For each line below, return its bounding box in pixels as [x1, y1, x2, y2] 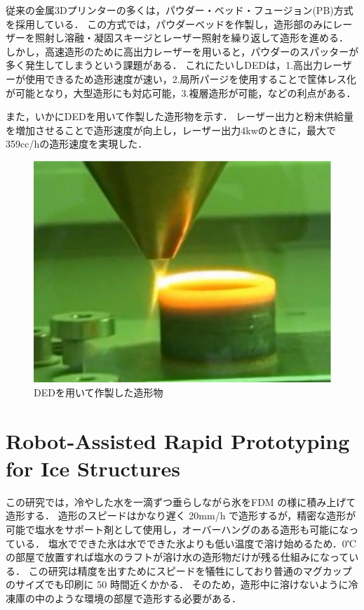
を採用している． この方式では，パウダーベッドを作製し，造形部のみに [6, 16, 333, 31]
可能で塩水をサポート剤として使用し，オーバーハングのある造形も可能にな [6, 521, 349, 536]
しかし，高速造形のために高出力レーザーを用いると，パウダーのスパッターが [6, 44, 359, 58]
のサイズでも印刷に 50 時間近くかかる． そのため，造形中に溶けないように [6, 577, 349, 592]
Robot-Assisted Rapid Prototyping [6, 426, 350, 455]
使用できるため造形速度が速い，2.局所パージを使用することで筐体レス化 [25, 71, 356, 86]
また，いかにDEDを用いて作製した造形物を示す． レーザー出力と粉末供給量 [6, 109, 354, 124]
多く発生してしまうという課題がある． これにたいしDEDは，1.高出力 [6, 58, 323, 72]
